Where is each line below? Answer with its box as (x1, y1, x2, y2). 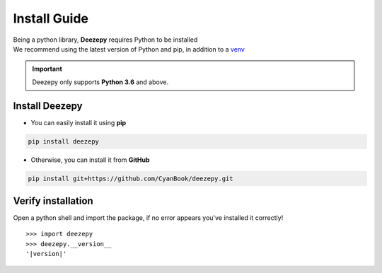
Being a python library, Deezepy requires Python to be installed (13, 35, 198, 44)
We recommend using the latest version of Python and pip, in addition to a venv (13, 45, 245, 53)
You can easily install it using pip (30, 118, 127, 127)
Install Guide (13, 11, 88, 26)
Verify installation (13, 194, 93, 207)
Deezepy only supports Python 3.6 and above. (32, 78, 169, 86)
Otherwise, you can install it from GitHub (30, 156, 150, 164)
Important (32, 64, 63, 74)
